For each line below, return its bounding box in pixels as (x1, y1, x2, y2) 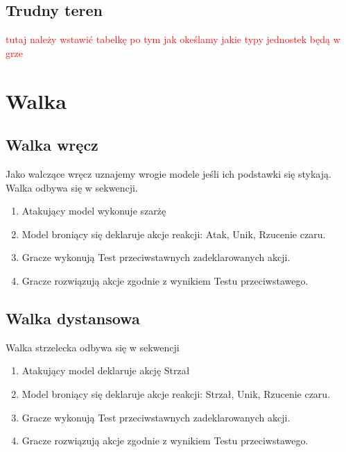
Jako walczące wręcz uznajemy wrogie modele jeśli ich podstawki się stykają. (6, 166, 331, 181)
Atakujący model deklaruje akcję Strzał (21, 363, 190, 378)
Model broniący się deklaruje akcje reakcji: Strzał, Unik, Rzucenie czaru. (21, 386, 331, 401)
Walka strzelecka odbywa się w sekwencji (6, 340, 180, 354)
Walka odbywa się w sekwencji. (6, 180, 138, 194)
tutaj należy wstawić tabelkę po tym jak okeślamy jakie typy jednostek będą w (6, 32, 340, 47)
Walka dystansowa (6, 307, 140, 328)
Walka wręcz (6, 134, 98, 156)
